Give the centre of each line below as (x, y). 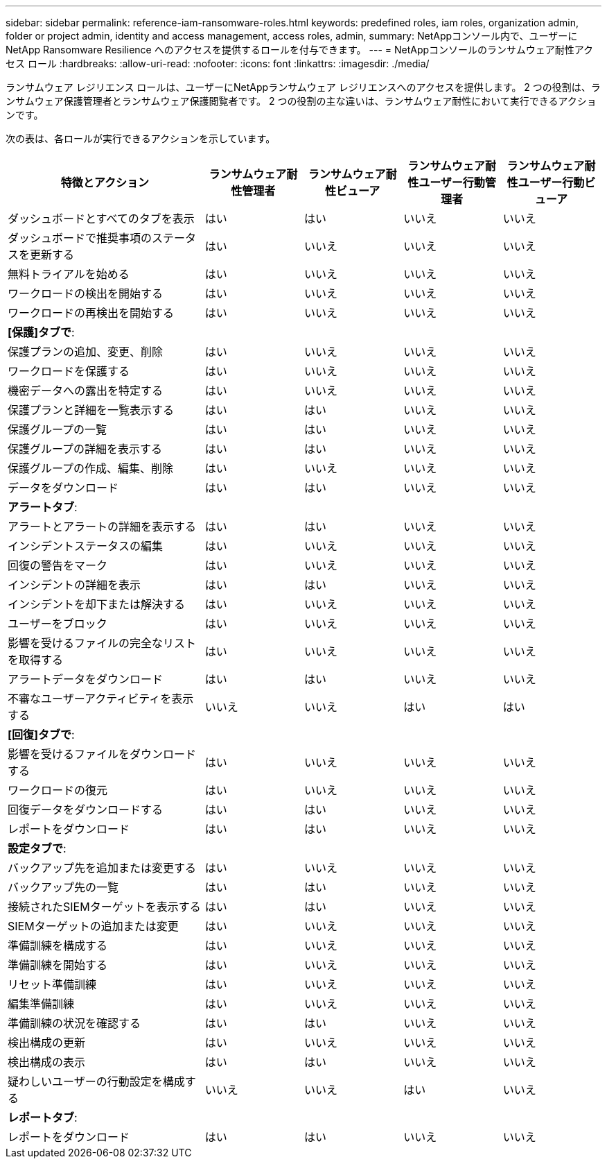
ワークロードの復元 (58, 790)
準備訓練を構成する (58, 945)
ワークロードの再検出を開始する (91, 313)
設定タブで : (37, 848)
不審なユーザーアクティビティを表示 (101, 699)
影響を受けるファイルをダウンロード (102, 754)
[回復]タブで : (41, 735)
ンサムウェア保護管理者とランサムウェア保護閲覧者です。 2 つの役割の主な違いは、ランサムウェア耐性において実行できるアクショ (301, 101)
